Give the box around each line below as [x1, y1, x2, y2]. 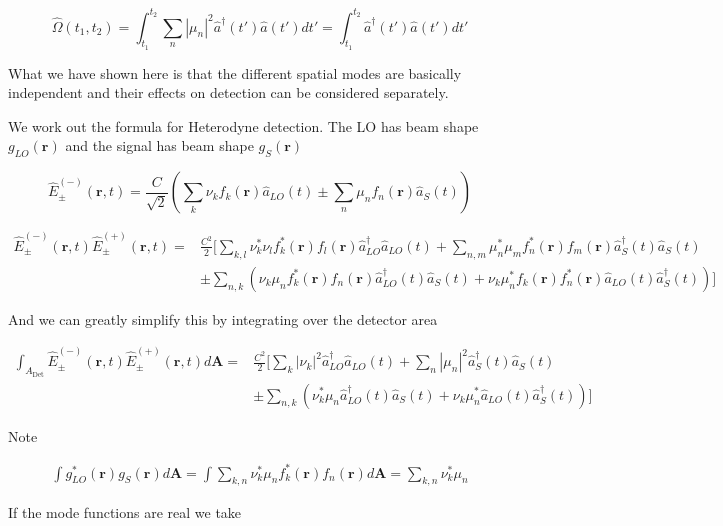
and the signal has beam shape [65, 135, 254, 156]
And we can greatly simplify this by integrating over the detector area [8, 308, 438, 329]
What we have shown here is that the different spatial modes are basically [8, 62, 462, 83]
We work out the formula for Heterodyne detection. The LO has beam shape [8, 115, 479, 136]
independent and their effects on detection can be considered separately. [8, 82, 449, 103]
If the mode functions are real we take [8, 502, 242, 523]
